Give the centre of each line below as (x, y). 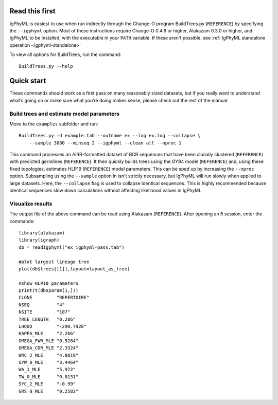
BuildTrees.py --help (46, 66)
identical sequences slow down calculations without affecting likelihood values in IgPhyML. (106, 191)
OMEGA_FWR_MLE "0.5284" (49, 341)
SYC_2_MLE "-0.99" (47, 384)
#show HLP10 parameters (49, 283)
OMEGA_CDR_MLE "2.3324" (49, 348)
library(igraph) (39, 240)
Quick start (28, 81)
